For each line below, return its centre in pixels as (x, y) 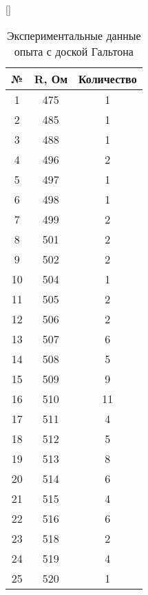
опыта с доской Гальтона (74, 51)
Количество (108, 78)
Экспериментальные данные (74, 35)
